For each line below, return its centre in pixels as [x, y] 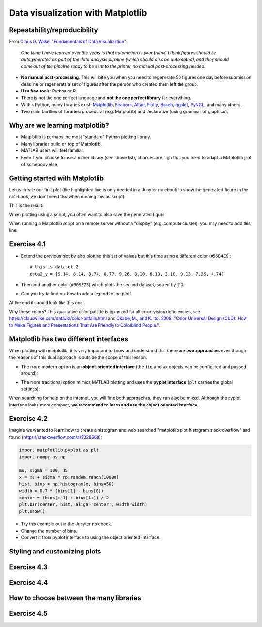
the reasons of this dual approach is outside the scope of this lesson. [78, 357]
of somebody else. [40, 164]
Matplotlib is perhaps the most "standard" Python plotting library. [86, 137]
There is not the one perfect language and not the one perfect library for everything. [106, 98]
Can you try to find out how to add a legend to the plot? [76, 294]
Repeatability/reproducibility [53, 30]
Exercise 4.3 [28, 567]
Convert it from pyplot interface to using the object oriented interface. [91, 537]
